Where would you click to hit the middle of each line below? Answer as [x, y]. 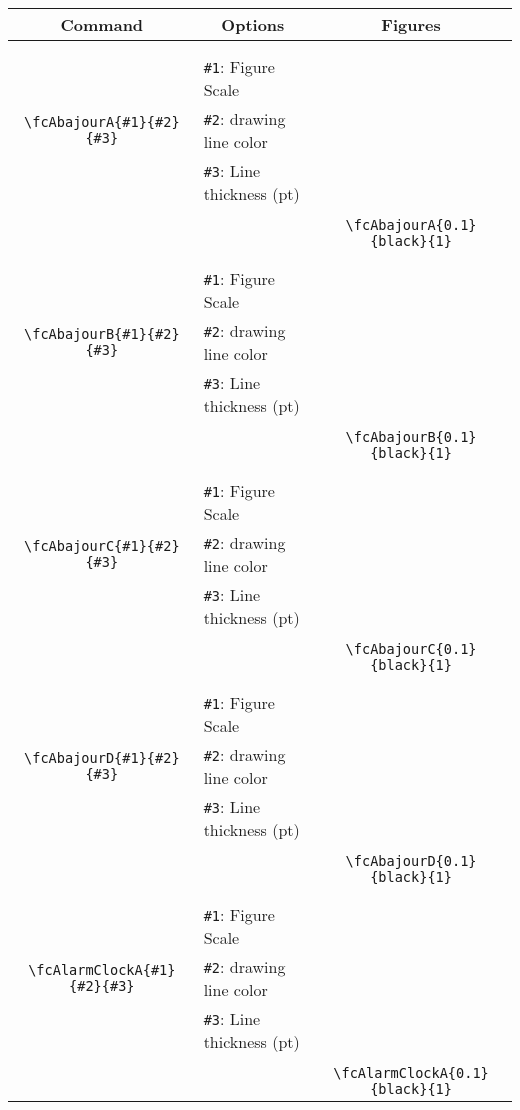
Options [253, 24]
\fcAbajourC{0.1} [411, 649]
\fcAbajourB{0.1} [411, 437]
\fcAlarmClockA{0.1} [411, 1073]
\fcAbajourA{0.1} [411, 225]
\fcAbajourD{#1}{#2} [102, 758]
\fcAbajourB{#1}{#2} [102, 334]
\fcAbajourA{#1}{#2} [102, 122]
